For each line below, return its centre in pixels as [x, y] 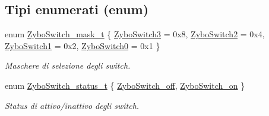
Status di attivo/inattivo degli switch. [72, 105]
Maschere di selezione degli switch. [68, 65]
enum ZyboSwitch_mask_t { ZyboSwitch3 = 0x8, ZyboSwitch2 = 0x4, [135, 34]
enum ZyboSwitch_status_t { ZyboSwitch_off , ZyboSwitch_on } [125, 85]
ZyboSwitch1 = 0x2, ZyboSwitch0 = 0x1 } [83, 45]
